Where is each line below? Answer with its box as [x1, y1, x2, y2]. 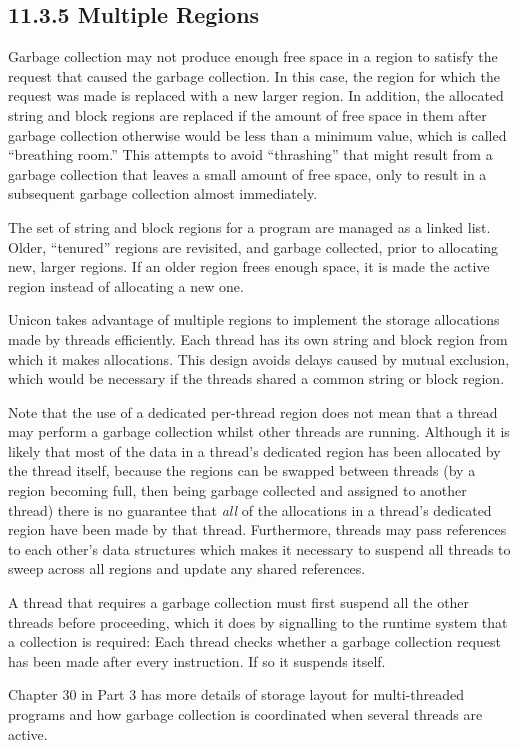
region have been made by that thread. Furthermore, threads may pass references [8, 519, 507, 540]
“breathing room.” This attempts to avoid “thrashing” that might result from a [8, 144, 493, 165]
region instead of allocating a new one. [8, 275, 244, 296]
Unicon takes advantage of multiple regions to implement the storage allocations [8, 309, 500, 330]
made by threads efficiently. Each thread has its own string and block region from [8, 328, 508, 349]
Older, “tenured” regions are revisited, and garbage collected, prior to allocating [8, 236, 499, 257]
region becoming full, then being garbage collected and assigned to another [8, 480, 467, 501]
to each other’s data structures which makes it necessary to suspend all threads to [8, 538, 511, 559]
